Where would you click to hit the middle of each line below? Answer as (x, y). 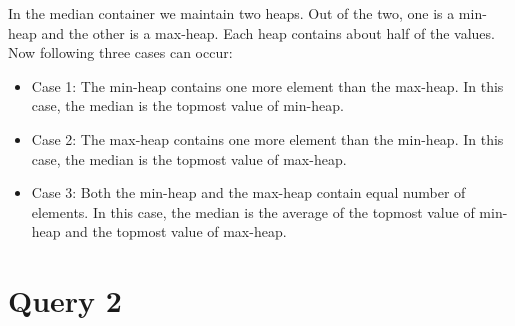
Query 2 (65, 300)
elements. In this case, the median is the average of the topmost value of (253, 211)
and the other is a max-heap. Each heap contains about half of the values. (268, 32)
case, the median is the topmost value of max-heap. (189, 158)
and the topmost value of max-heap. (176, 231)
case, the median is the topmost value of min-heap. (187, 105)
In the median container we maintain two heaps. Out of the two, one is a (231, 13)
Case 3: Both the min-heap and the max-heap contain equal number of (248, 192)
